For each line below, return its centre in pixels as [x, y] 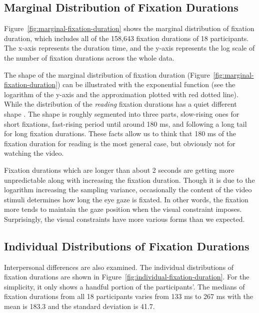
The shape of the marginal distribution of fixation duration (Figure [107, 74]
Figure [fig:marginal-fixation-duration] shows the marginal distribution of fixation [129, 28]
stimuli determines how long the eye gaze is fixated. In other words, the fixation [126, 199]
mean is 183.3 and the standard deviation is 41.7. [79, 306]
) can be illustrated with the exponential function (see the [146, 84]
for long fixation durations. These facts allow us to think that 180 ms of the [120, 133]
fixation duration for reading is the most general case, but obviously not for [120, 143]
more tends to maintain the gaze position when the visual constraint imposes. [123, 209]
